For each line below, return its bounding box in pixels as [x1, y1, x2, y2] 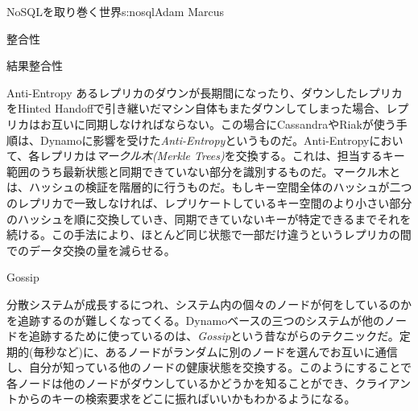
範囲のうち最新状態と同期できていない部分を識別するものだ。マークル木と [6, 162, 401, 179]
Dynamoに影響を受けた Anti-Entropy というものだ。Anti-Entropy [39, 131, 370, 148]
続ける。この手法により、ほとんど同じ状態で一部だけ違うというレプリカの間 [6, 226, 412, 243]
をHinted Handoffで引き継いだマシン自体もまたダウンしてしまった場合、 [6, 100, 387, 117]
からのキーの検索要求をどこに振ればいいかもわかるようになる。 [17, 390, 356, 407]
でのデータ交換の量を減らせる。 [6, 241, 176, 258]
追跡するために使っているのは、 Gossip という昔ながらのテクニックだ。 [28, 327, 399, 344]
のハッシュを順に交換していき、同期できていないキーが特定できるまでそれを [6, 210, 412, 227]
